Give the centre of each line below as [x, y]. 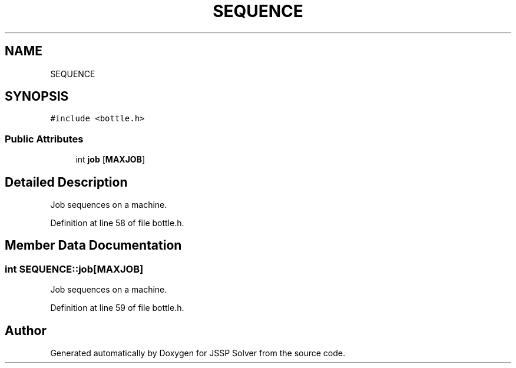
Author [26, 330]
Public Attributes [44, 139]
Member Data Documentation [93, 246]
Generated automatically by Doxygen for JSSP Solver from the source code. [198, 353]
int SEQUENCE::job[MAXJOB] [74, 269]
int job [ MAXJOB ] [110, 160]
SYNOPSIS [37, 97]
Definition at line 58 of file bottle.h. [117, 223]
